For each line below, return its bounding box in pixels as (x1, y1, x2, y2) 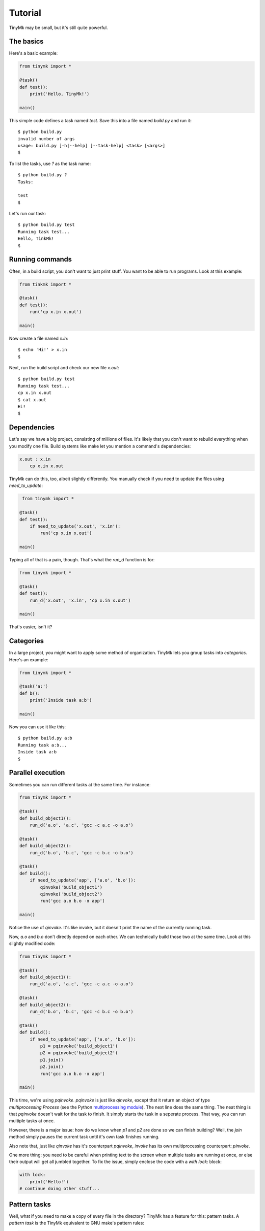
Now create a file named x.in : (9, 335, 69, 341)
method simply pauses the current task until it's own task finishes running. (9, 1134, 159, 1140)
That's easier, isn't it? (9, 624, 53, 630)
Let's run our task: (9, 211, 46, 217)
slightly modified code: (9, 940, 55, 946)
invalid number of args (18, 136, 75, 141)
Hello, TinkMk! (18, 236, 54, 241)
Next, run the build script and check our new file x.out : (9, 365, 120, 371)
